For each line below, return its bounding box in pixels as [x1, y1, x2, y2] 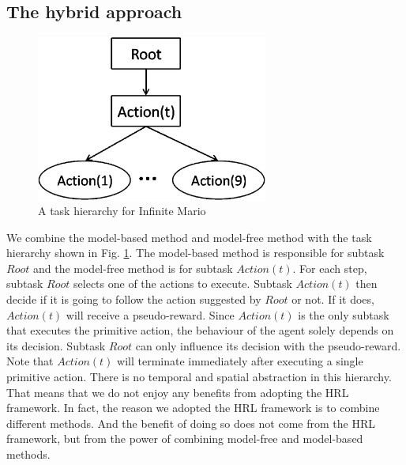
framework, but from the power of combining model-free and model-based [6, 430, 363, 447]
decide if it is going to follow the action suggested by [6, 291, 261, 308]
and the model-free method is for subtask [32, 259, 233, 276]
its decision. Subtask [6, 337, 106, 353]
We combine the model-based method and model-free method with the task [6, 229, 372, 245]
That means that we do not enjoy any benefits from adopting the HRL [6, 384, 349, 400]
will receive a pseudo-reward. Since [66, 306, 235, 323]
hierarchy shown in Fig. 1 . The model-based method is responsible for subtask [6, 244, 385, 261]
